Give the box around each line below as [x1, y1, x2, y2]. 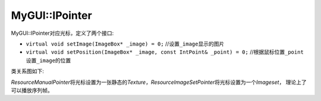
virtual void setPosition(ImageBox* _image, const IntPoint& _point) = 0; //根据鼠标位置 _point [26, 48, 304, 56]
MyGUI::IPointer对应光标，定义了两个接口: [11, 30, 114, 37]
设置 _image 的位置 [26, 57, 71, 64]
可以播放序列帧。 [11, 86, 53, 94]
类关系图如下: [11, 68, 45, 75]
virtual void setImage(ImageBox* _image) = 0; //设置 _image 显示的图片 [26, 40, 225, 47]
